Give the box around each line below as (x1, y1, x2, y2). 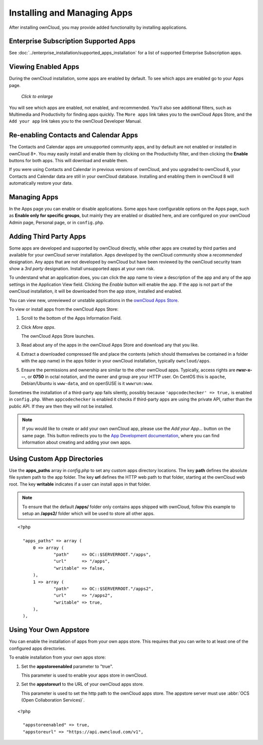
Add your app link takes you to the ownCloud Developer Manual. (9, 118, 142, 124)
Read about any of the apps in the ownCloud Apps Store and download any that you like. (21, 342, 199, 348)
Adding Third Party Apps (9, 232, 86, 240)
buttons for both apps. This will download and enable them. (9, 158, 129, 163)
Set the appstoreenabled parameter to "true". (21, 663, 113, 669)
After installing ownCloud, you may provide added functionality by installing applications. (9, 24, 188, 30)
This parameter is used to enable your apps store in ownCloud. (21, 672, 148, 678)
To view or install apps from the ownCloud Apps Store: (9, 306, 119, 312)
